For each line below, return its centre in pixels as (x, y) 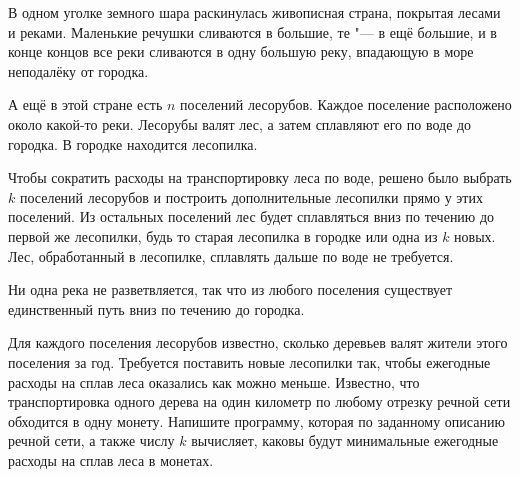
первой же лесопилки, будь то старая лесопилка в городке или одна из (223, 235)
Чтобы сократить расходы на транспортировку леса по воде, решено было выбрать (260, 177)
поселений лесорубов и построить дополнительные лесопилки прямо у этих (251, 196)
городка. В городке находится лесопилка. (133, 143)
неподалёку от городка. (78, 70)
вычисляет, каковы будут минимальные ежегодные (345, 440)
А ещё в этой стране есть (85, 104)
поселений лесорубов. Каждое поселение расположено (346, 104)
